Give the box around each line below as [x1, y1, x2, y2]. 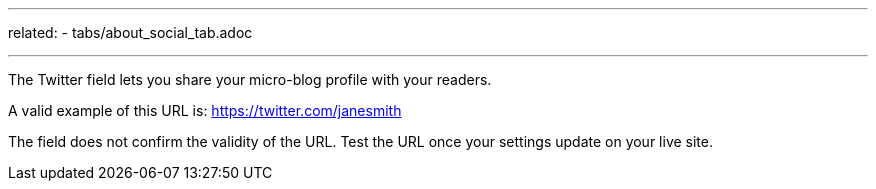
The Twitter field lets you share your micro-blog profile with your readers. [8, 71, 492, 88]
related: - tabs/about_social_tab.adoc [8, 24, 253, 41]
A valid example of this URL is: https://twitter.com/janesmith [8, 102, 402, 119]
